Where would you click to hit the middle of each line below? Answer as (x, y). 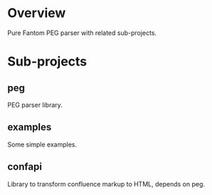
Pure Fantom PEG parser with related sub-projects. (82, 33)
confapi (25, 167)
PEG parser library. (35, 105)
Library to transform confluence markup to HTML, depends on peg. (106, 184)
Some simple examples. (42, 144)
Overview (37, 13)
